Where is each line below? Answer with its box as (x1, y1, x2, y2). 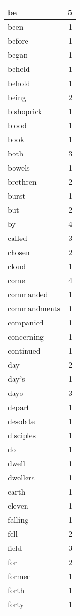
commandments (8, 303, 60, 314)
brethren (8, 176, 37, 187)
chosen (8, 246, 30, 257)
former (8, 570, 30, 582)
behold (8, 77, 30, 88)
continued (8, 345, 40, 356)
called (8, 232, 27, 243)
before (8, 35, 28, 46)
